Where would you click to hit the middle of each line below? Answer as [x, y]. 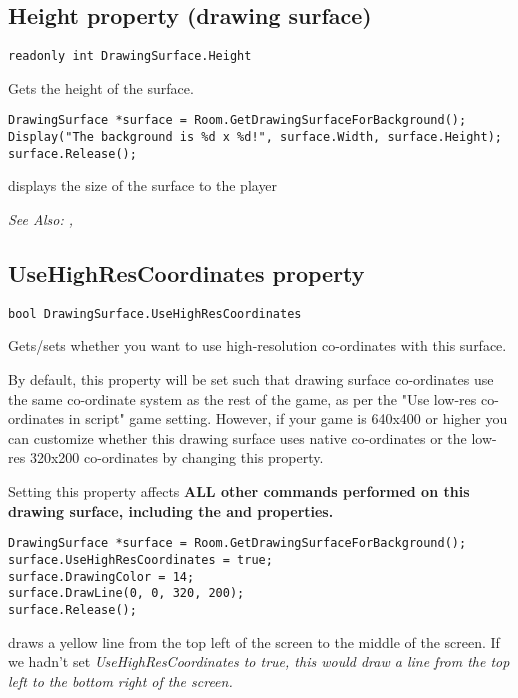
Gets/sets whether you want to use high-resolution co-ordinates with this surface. [257, 345]
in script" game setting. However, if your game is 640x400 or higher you [288, 418]
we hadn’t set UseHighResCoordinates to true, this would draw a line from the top [259, 661]
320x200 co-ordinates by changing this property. [176, 457]
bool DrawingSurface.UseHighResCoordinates [155, 313]
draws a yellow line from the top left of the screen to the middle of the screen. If [254, 641]
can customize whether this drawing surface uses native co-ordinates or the [237, 437]
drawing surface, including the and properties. [171, 510]
